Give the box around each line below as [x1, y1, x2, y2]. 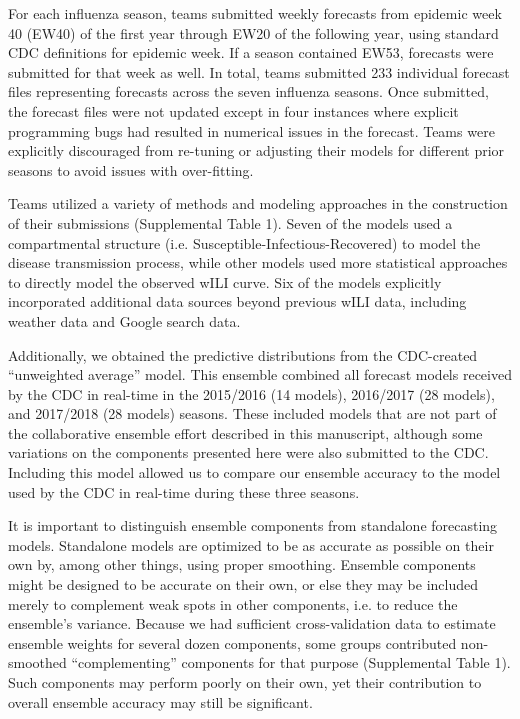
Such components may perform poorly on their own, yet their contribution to [8, 672, 482, 692]
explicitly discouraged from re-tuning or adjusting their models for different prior [8, 140, 505, 161]
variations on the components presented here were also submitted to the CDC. [8, 442, 489, 463]
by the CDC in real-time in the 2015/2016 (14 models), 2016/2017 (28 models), [8, 383, 495, 404]
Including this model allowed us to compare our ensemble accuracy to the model [8, 462, 501, 483]
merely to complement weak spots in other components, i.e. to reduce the [8, 593, 458, 614]
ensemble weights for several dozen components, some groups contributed [8, 632, 457, 653]
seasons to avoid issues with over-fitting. [8, 159, 254, 180]
